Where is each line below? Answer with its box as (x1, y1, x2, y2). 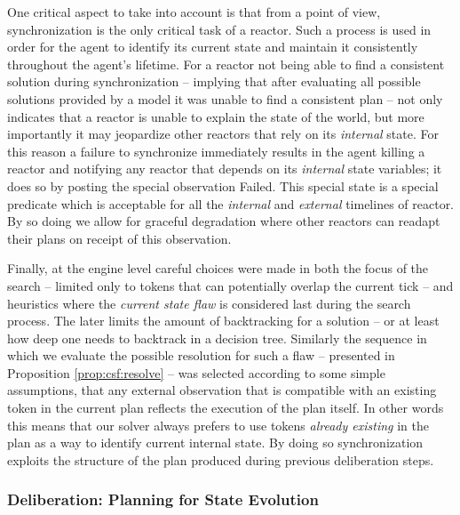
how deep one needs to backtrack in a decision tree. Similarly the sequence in (7, 328, 427, 347)
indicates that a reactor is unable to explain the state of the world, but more (7, 107, 424, 125)
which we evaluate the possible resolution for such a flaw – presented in (7, 346, 395, 365)
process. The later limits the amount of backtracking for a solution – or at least (7, 311, 440, 330)
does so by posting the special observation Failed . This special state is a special (7, 176, 439, 195)
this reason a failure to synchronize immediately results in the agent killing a (7, 141, 425, 160)
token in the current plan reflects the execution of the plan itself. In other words (7, 398, 444, 417)
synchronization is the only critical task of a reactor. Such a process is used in (7, 20, 432, 38)
